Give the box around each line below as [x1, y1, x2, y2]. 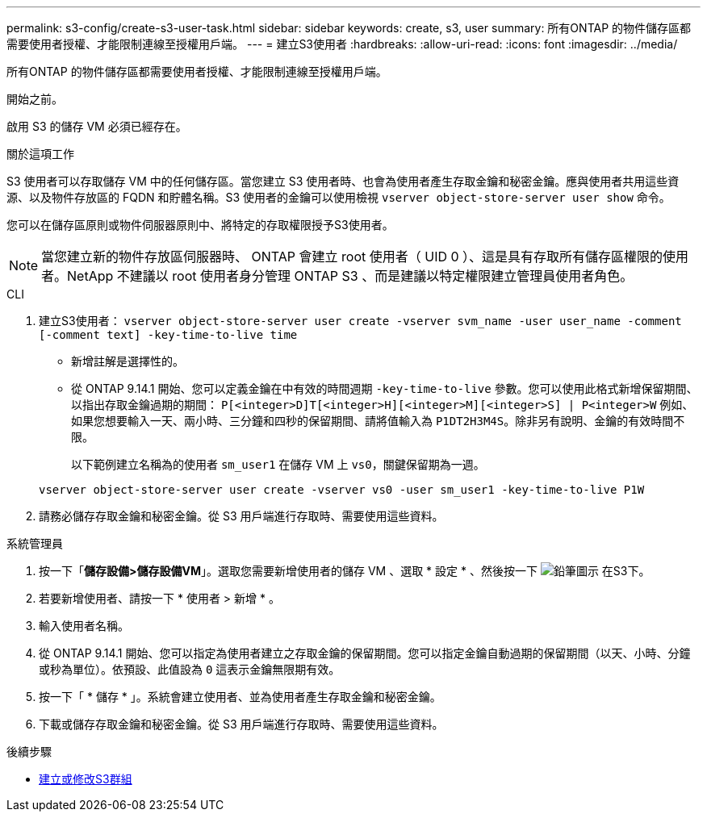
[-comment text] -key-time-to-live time [39, 328, 298, 341]
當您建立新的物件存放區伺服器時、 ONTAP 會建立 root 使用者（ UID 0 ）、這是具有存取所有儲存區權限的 [41, 248, 663, 265]
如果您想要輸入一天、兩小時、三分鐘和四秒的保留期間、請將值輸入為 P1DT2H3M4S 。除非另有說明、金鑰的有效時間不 [71, 414, 685, 428]
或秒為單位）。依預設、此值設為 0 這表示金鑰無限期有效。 [39, 662, 341, 676]
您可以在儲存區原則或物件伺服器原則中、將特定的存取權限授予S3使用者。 [6, 218, 394, 232]
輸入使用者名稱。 [39, 619, 129, 632]
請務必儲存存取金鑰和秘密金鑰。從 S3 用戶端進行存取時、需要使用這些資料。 [39, 509, 444, 523]
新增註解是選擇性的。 [71, 354, 184, 368]
